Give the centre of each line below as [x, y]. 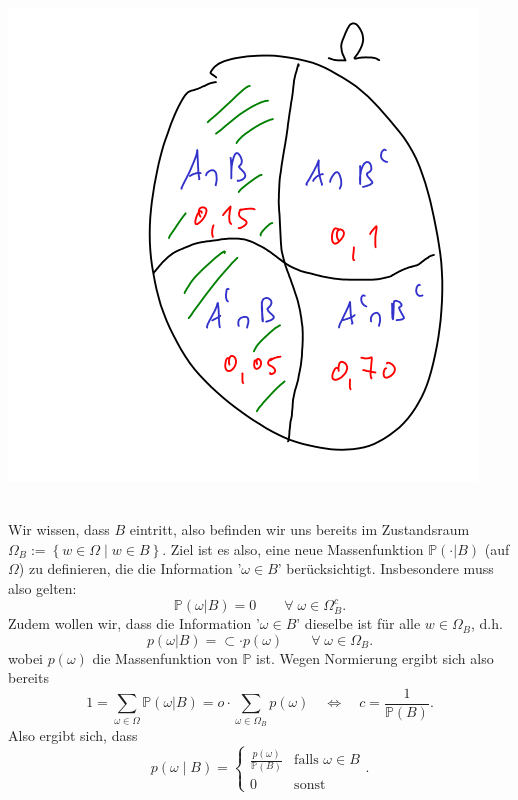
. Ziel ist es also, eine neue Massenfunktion [293, 548]
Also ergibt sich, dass [73, 735]
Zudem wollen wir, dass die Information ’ [134, 623]
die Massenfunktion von [165, 657]
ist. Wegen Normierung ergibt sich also [375, 657]
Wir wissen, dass [59, 529]
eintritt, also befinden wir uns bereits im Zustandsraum [299, 529]
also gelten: [42, 587]
